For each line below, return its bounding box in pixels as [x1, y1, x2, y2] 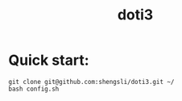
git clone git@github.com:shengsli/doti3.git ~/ [8, 78, 175, 86]
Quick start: [8, 51, 90, 69]
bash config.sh [8, 85, 60, 93]
